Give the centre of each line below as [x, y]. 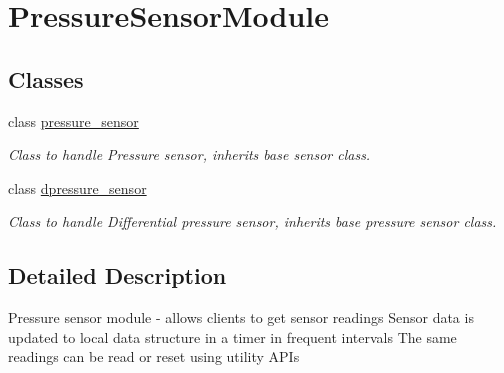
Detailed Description [117, 275]
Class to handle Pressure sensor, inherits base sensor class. [189, 154]
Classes [46, 78]
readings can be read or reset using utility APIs [154, 356]
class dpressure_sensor [77, 187]
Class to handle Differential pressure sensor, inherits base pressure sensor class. [252, 221]
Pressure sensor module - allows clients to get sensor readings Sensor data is [241, 317]
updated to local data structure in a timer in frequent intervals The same [232, 336]
